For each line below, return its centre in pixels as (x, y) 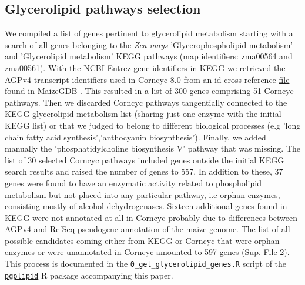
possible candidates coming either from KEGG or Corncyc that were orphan (142, 240)
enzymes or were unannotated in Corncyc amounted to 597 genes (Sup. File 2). (147, 252)
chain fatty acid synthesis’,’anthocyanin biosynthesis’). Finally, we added (135, 137)
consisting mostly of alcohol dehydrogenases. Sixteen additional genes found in (146, 206)
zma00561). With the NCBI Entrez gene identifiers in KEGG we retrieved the (145, 67)
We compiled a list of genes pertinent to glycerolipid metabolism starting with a (149, 33)
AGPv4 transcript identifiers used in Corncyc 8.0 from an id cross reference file (147, 79)
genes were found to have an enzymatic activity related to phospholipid (133, 182)
